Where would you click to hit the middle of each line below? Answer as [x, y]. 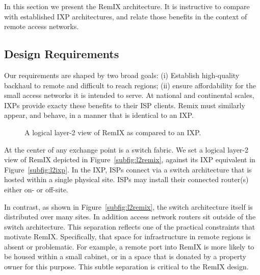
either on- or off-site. [36, 189]
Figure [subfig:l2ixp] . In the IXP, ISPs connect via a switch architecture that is [128, 169]
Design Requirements [62, 54]
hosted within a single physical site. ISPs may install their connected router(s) [126, 179]
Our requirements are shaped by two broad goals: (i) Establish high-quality [122, 75]
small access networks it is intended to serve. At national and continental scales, [129, 95]
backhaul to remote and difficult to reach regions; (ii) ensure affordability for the [130, 85]
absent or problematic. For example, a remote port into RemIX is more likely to [129, 246]
